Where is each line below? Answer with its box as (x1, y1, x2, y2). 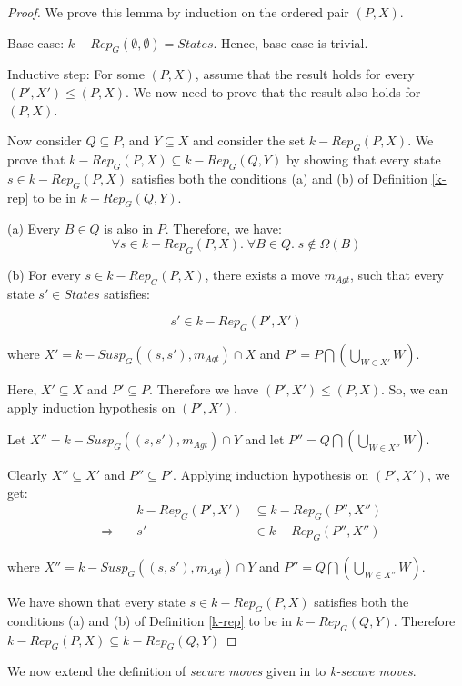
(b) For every (7, 264, 81, 283)
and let (245, 430, 285, 449)
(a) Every (7, 219, 61, 238)
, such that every (350, 264, 444, 283)
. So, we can (380, 379, 448, 398)
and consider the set (193, 131, 306, 150)
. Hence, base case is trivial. (213, 33, 368, 52)
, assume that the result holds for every (195, 65, 415, 84)
